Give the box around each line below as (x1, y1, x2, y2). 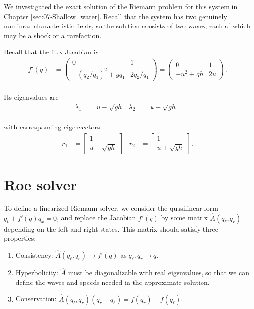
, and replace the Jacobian (56, 212, 136, 223)
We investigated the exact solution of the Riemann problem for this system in (4, 1, 238, 11)
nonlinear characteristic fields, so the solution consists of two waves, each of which (4, 21, 250, 31)
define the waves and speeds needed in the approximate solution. (15, 277, 210, 287)
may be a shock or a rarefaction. (4, 30, 102, 40)
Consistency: (15, 249, 53, 259)
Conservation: (15, 293, 57, 304)
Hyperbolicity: (15, 267, 58, 278)
